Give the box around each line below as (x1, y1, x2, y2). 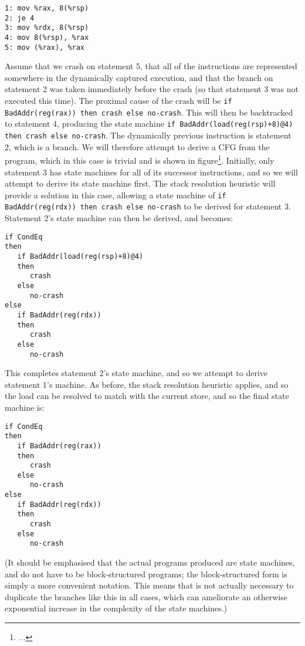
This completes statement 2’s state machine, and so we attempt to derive (5, 367, 268, 379)
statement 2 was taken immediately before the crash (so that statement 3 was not (5, 83, 299, 95)
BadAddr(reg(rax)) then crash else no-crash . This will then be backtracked (5, 106, 293, 118)
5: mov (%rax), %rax (5, 43, 85, 52)
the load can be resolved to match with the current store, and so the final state (5, 390, 289, 402)
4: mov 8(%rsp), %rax (5, 33, 89, 42)
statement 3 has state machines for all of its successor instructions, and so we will (5, 165, 298, 178)
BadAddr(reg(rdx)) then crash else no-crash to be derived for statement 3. (5, 200, 291, 212)
